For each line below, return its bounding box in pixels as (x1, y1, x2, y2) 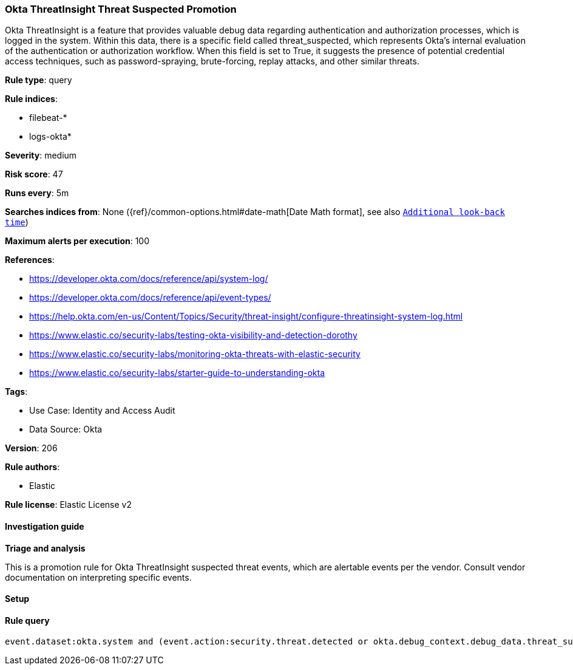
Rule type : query (5, 75, 72, 86)
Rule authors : (5, 462, 60, 473)
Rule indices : (5, 94, 58, 104)
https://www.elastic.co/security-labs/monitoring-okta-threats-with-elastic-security (29, 349, 361, 360)
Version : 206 (5, 443, 58, 454)
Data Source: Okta (29, 424, 103, 435)
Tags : (5, 386, 28, 397)
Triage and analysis (5, 542, 86, 553)
